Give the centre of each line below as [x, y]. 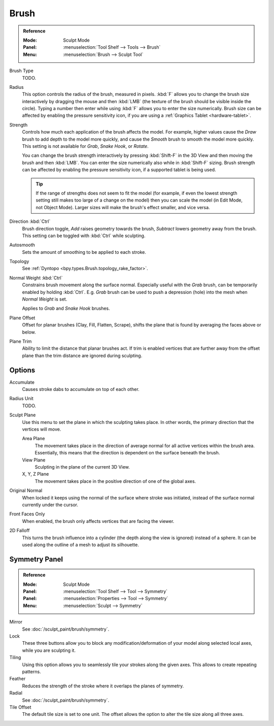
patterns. [31, 671]
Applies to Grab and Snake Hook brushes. [66, 308]
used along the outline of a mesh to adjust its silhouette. [80, 544]
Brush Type [22, 71]
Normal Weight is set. [45, 299]
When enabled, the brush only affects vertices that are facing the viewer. [98, 521]
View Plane [34, 460]
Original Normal [26, 490]
